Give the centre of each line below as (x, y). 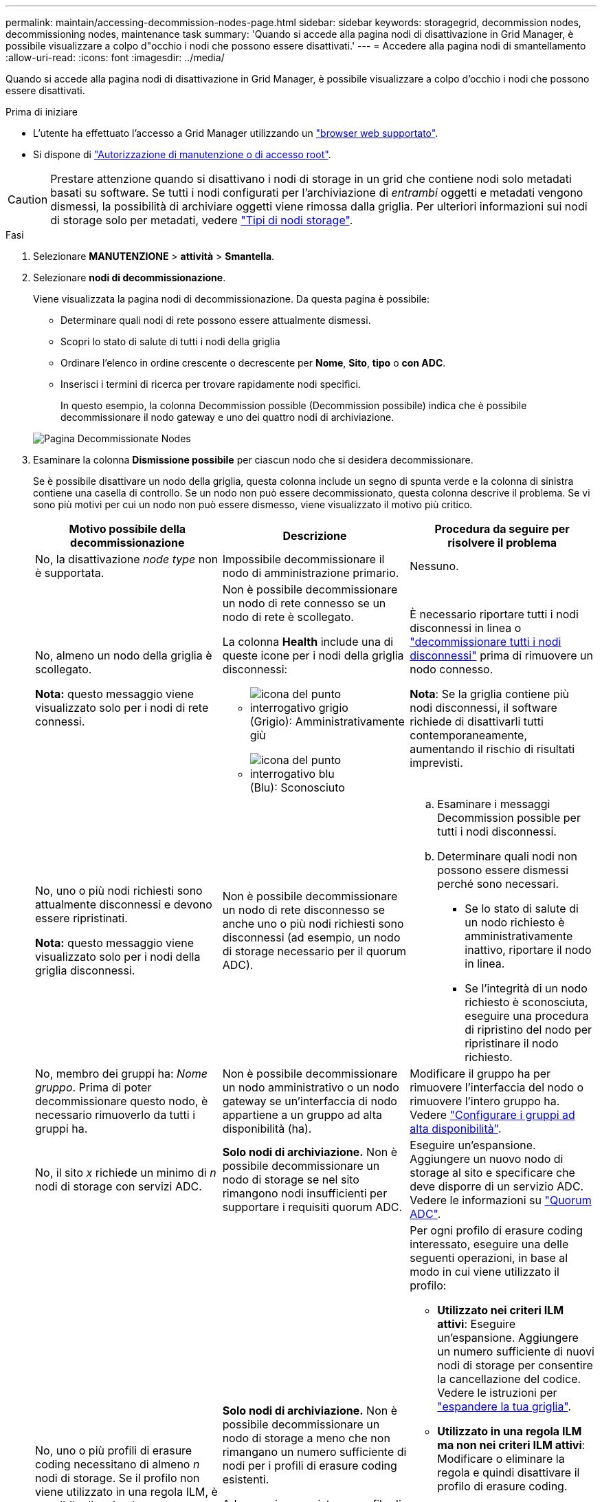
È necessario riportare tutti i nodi (494, 614)
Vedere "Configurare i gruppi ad (492, 1115)
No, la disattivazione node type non (127, 559)
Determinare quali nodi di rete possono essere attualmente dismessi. (216, 320)
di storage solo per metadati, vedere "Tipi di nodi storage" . (202, 220)
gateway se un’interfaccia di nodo (310, 1101)
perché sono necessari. (498, 884)
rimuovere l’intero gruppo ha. (485, 1101)
